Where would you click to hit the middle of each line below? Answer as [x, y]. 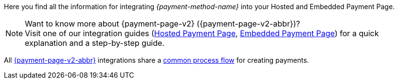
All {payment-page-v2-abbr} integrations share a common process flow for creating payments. [156, 60]
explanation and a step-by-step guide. [95, 43]
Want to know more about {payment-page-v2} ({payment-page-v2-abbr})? [163, 24]
